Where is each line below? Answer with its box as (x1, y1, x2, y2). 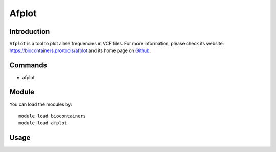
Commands (9, 61, 48, 70)
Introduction (9, 27, 50, 36)
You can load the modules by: (9, 101, 73, 107)
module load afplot (18, 120, 67, 126)
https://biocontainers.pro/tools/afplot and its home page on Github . (9, 47, 151, 54)
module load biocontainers (18, 113, 86, 119)
